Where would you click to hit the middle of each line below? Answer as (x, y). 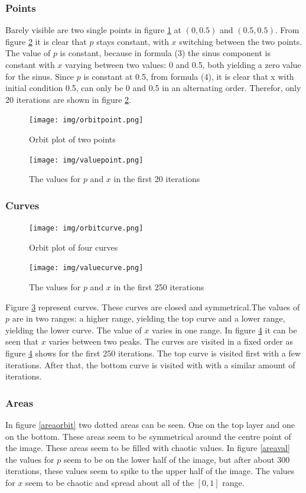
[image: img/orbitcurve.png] (86, 228)
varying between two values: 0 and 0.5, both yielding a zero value (183, 64)
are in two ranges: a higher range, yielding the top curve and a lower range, (149, 318)
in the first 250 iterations (159, 287)
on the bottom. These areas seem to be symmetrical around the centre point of (148, 436)
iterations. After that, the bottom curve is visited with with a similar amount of (150, 364)
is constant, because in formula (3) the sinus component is (165, 53)
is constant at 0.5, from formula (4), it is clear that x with (189, 76)
